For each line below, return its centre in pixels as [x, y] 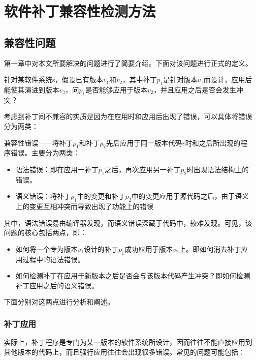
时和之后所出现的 [213, 142]
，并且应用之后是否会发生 [195, 89]
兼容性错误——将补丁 [38, 142]
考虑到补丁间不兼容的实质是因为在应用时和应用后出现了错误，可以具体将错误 [128, 116]
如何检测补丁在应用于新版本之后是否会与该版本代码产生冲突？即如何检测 [133, 276]
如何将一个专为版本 [47, 249]
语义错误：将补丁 [43, 196]
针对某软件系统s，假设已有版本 [54, 79]
